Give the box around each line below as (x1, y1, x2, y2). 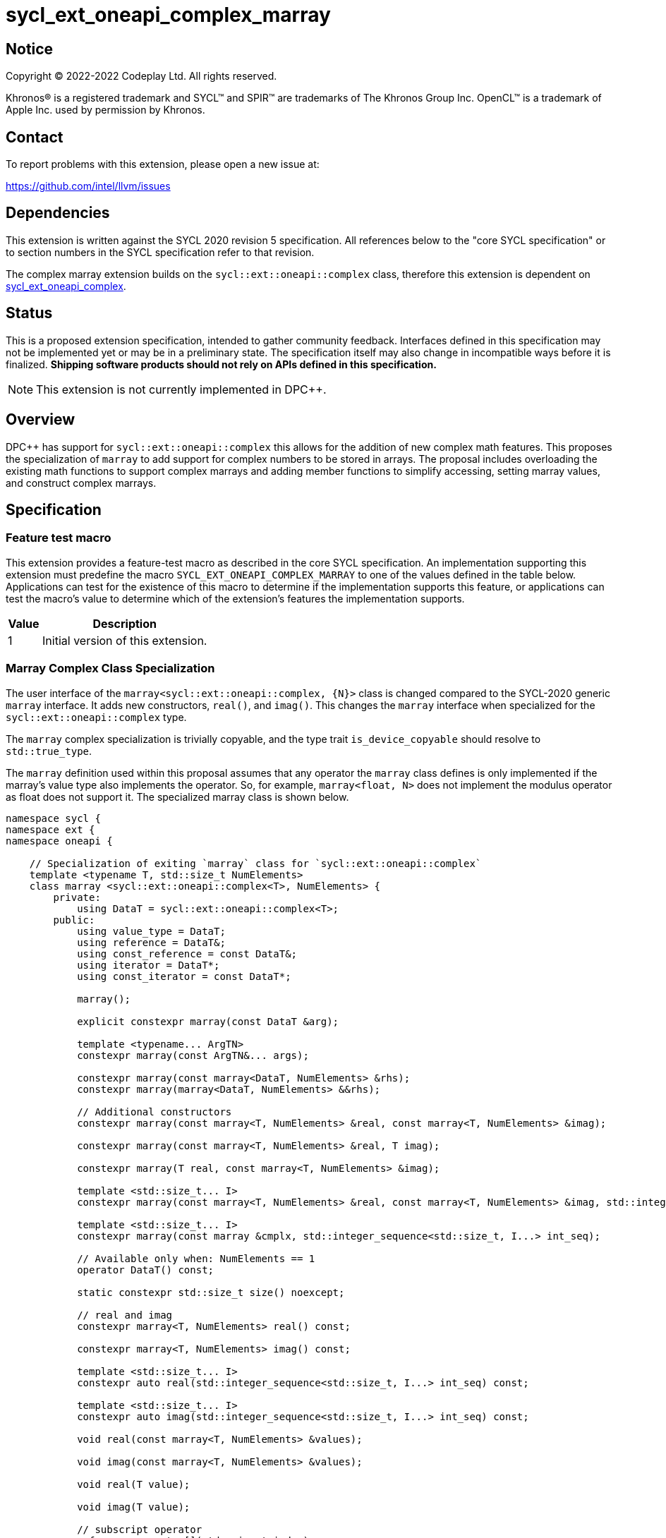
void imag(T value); (77, 1501, 190, 1513)
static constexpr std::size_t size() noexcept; (77, 1286, 345, 1298)
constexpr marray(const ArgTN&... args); (77, 1049, 309, 1061)
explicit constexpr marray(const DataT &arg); (77, 1015, 339, 1027)
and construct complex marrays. (6, 476, 157, 489)
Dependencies (6, 204, 110, 222)
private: (53, 891, 101, 903)
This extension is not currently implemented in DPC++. (36, 382, 327, 396)
